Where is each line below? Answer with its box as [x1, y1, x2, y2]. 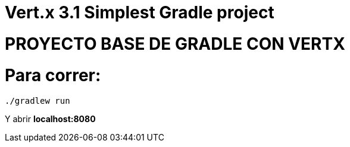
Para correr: [5, 65, 101, 85]
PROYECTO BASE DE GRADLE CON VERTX [5, 33, 345, 54]
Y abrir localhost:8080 [5, 114, 96, 124]
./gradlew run [5, 96, 70, 106]
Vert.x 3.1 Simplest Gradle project [5, 2, 274, 23]
